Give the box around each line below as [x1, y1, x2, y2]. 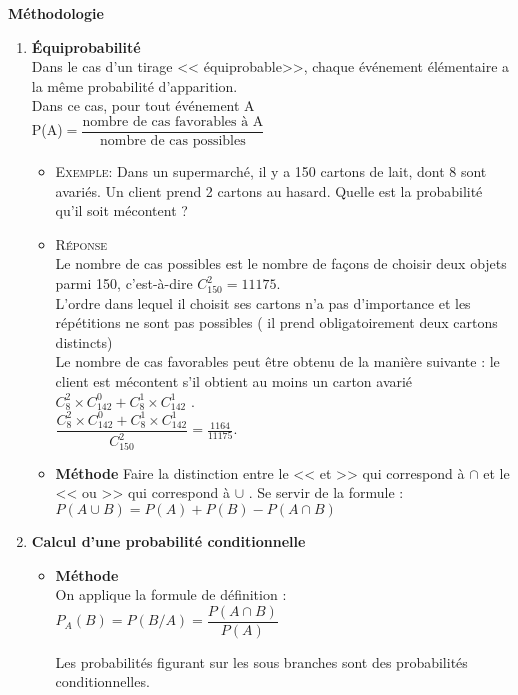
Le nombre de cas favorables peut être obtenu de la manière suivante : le [55, 351, 500, 372]
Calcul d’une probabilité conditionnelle [31, 530, 306, 551]
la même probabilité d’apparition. [31, 75, 238, 96]
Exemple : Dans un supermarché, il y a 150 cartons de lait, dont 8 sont [55, 161, 487, 182]
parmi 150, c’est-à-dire [55, 273, 193, 293]
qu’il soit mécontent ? [55, 200, 188, 221]
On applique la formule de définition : [55, 584, 287, 605]
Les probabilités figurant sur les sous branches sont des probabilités [55, 651, 468, 672]
